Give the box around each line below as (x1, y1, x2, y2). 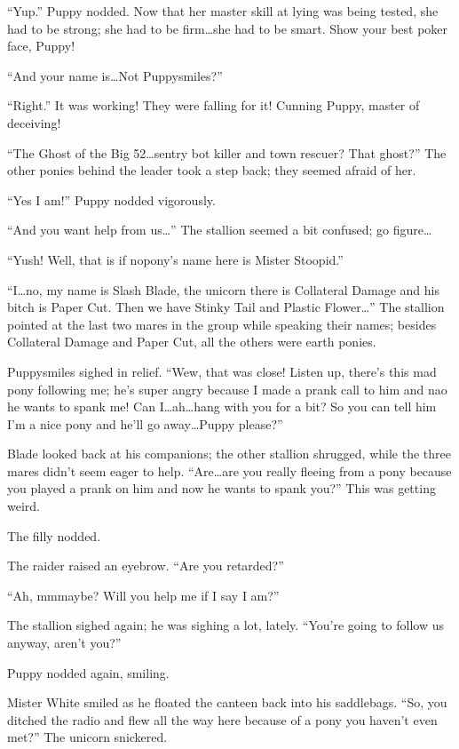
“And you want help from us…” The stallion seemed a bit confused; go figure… (7, 220, 432, 239)
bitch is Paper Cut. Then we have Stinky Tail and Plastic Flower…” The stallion (7, 298, 445, 316)
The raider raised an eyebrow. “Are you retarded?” (7, 556, 284, 575)
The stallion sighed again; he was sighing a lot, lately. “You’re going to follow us (7, 616, 444, 634)
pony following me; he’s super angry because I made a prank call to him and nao (7, 379, 447, 398)
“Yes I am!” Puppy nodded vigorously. (7, 190, 216, 209)
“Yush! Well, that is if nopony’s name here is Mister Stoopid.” (7, 250, 344, 268)
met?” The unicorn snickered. (7, 728, 168, 746)
